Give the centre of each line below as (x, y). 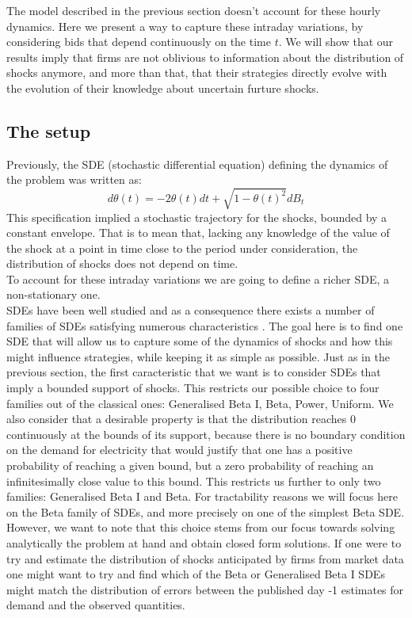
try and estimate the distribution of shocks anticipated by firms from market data (205, 558)
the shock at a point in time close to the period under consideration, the (182, 248)
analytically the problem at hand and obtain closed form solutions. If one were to (204, 542)
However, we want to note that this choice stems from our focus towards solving (201, 527)
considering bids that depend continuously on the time (139, 42)
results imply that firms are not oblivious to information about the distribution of (205, 57)
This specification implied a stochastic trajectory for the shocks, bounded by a (197, 217)
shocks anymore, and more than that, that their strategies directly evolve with (197, 72)
